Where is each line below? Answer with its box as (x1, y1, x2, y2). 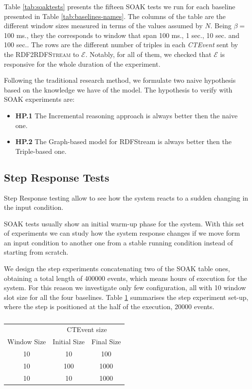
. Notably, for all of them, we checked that (85, 49, 212, 59)
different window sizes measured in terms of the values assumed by (4, 20, 203, 31)
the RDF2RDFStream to (4, 49, 79, 59)
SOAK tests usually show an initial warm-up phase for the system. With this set (4, 218, 244, 228)
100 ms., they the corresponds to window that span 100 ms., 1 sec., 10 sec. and (4, 30, 239, 40)
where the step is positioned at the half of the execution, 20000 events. (4, 301, 215, 312)
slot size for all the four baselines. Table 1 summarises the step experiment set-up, (4, 292, 249, 302)
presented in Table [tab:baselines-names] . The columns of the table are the (4, 11, 226, 21)
